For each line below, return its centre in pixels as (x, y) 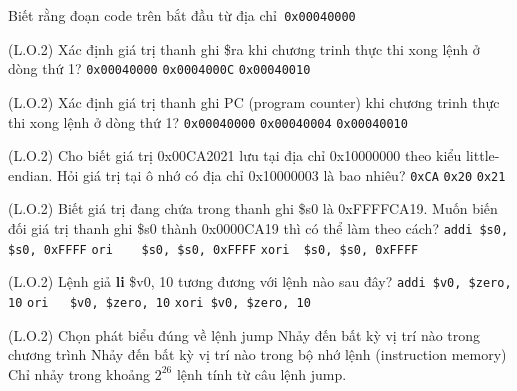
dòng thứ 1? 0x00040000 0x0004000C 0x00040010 (159, 68)
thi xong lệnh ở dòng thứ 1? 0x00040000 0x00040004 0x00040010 (208, 121)
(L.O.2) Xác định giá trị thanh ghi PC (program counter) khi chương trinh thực (254, 101)
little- (482, 155)
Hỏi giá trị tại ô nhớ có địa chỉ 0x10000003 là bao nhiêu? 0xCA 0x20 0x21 (281, 174)
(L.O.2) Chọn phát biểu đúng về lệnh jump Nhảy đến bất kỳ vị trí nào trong (244, 334)
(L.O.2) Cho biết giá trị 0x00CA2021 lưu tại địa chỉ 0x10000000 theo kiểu (235, 155)
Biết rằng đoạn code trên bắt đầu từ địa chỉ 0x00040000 (182, 15)
